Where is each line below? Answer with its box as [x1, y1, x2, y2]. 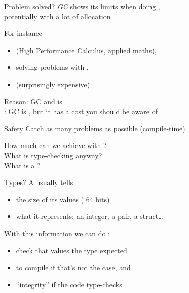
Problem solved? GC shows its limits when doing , [4, 1, 160, 11]
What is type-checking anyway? [4, 150, 102, 160]
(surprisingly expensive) [16, 79, 90, 89]
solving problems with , [16, 62, 89, 72]
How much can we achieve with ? [4, 140, 107, 151]
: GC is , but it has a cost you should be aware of [4, 106, 158, 117]
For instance [4, 28, 42, 39]
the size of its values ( [16, 194, 84, 204]
